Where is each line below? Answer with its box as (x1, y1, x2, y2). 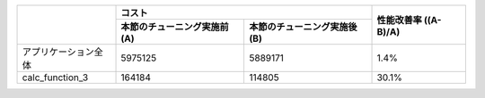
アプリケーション (22, 45, 94, 58)
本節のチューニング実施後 (249, 20, 358, 33)
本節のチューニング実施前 (120, 20, 229, 33)
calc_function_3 (22, 71, 89, 84)
